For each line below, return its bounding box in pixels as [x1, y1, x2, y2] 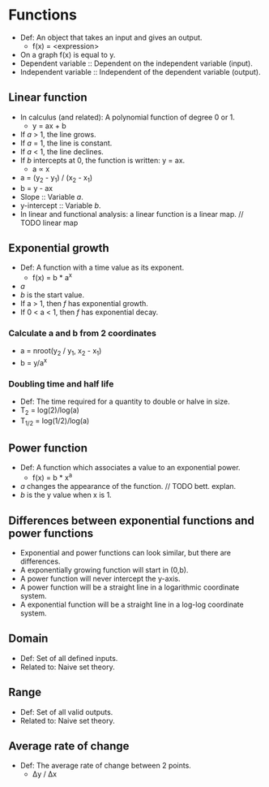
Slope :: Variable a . [19, 192, 83, 201]
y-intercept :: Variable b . [19, 201, 101, 210]
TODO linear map [19, 218, 79, 227]
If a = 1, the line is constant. [19, 138, 113, 148]
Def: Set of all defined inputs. [19, 653, 118, 663]
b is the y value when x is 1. [19, 490, 112, 500]
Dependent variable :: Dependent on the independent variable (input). [19, 58, 253, 68]
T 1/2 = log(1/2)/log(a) [19, 416, 90, 427]
